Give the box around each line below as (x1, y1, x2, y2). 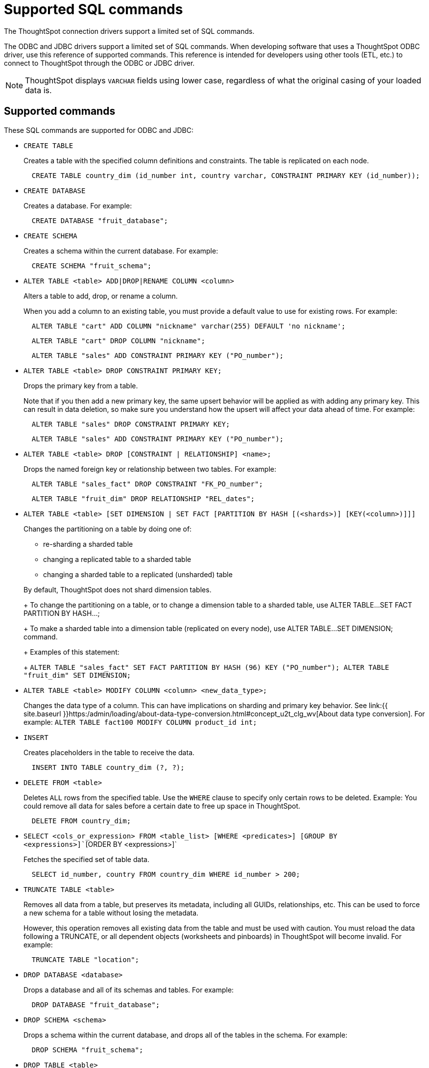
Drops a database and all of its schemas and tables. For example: (24, 985, 234, 994)
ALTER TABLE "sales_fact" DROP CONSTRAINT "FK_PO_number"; (31, 480, 263, 488)
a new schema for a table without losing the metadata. (24, 908, 199, 917)
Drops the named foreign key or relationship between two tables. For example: (24, 464, 276, 473)
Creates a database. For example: (24, 201, 132, 210)
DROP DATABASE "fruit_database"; (31, 1000, 160, 1009)
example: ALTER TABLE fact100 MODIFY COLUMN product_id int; (24, 717, 257, 726)
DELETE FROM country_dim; (31, 816, 131, 825)
